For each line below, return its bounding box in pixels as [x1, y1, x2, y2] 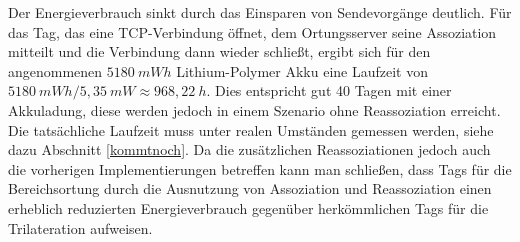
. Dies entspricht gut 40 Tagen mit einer [206, 80, 452, 101]
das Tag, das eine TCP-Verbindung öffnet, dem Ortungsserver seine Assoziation [8, 21, 497, 42]
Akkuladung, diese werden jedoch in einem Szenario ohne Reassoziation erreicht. [8, 99, 501, 120]
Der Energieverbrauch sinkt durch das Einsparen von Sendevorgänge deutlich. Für [8, 2, 512, 22]
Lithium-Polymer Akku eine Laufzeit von [176, 60, 428, 81]
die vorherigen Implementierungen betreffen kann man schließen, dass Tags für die [8, 158, 512, 179]
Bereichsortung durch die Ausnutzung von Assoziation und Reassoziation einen [8, 178, 492, 199]
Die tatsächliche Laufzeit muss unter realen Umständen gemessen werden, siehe [8, 119, 494, 140]
